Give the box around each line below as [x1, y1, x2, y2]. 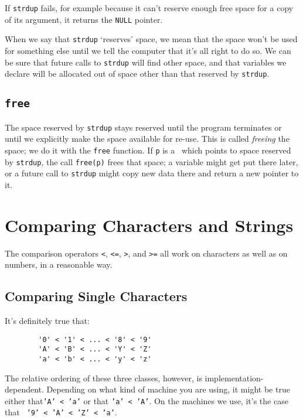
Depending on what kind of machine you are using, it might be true [46, 383, 290, 395]
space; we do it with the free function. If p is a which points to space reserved [5, 144, 291, 156]
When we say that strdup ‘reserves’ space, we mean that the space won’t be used [5, 33, 298, 45]
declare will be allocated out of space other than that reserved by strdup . [5, 67, 270, 80]
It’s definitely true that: [5, 315, 90, 327]
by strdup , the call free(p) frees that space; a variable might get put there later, [5, 155, 298, 168]
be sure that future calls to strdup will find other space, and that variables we [5, 56, 287, 68]
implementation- [205, 371, 264, 384]
